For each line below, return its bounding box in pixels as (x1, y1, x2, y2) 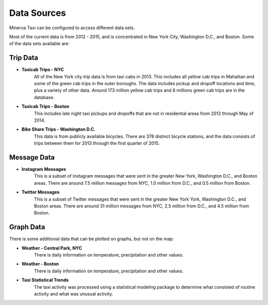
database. (34, 94, 55, 100)
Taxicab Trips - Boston (21, 103, 69, 109)
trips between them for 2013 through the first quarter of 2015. (34, 140, 160, 146)
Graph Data (9, 223, 45, 231)
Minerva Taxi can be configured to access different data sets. (9, 25, 135, 31)
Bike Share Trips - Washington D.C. (21, 126, 96, 132)
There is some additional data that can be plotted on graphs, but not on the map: (9, 236, 174, 242)
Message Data (9, 153, 55, 161)
